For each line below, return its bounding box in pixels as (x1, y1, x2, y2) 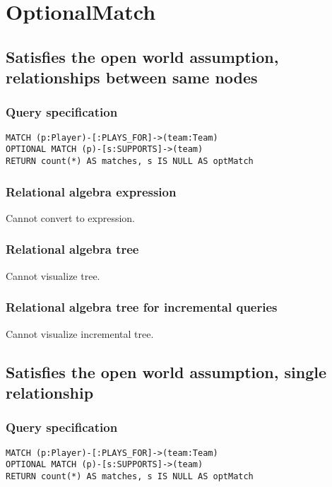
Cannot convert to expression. (6, 210, 136, 225)
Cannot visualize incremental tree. (6, 326, 154, 341)
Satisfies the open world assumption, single (6, 360, 326, 382)
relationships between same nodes (6, 66, 258, 88)
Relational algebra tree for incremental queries (6, 298, 278, 316)
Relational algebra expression (6, 182, 177, 200)
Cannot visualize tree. (6, 268, 100, 283)
